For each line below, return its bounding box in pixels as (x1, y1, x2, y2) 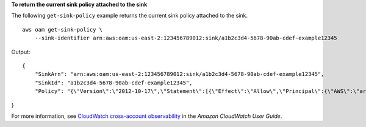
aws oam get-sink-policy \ (22, 26, 103, 33)
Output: (11, 48, 30, 55)
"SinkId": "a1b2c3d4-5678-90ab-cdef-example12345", (34, 79, 193, 86)
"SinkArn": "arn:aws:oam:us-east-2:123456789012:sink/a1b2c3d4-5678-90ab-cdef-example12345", (34, 70, 325, 78)
